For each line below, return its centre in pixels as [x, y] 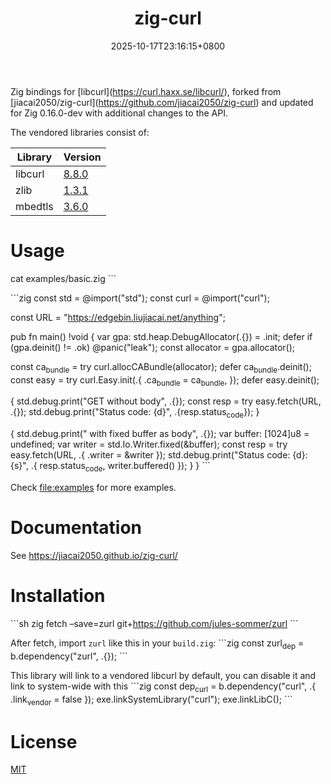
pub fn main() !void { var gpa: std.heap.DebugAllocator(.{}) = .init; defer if [161, 336]
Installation [58, 596]
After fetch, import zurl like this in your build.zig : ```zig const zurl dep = [157, 644]
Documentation [76, 528]
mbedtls [34, 206]
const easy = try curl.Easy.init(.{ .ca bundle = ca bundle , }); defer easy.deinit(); [165, 380]
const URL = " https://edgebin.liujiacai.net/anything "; [118, 317]
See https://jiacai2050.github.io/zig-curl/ [94, 555]
